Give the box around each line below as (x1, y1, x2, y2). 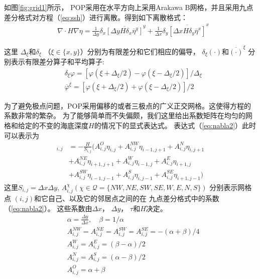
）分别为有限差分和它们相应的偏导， (80, 46, 200, 56)
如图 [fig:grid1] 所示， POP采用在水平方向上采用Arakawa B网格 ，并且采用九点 (4, 2, 253, 12)
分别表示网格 (209, 181, 252, 192)
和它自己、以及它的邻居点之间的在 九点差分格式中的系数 (34, 193, 219, 204)
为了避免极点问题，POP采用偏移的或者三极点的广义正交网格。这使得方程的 (4, 100, 251, 111)
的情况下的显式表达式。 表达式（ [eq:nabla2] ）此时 (94, 120, 256, 130)
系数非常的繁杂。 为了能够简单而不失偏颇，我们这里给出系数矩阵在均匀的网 (4, 110, 252, 121)
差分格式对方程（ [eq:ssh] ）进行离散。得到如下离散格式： (4, 12, 188, 22)
